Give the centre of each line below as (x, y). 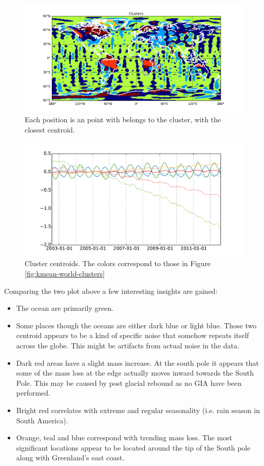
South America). (42, 420)
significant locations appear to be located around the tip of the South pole (133, 447)
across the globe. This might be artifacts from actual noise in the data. (128, 346)
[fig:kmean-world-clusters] (65, 274)
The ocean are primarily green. (65, 308)
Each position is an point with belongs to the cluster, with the (123, 119)
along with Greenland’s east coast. (70, 458)
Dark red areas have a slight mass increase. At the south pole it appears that (138, 362)
